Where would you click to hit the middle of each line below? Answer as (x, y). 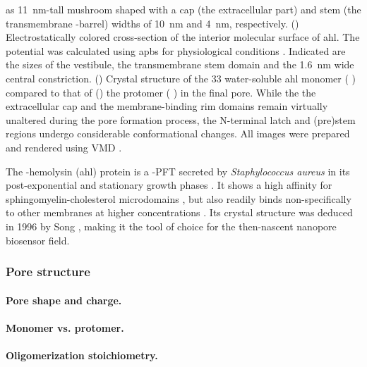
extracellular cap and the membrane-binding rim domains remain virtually (167, 106)
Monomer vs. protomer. (65, 327)
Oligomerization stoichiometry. (82, 355)
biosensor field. (38, 240)
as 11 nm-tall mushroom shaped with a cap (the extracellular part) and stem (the (183, 9)
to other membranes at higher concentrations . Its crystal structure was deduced (179, 212)
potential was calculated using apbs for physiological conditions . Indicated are (176, 50)
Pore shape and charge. (64, 300)
